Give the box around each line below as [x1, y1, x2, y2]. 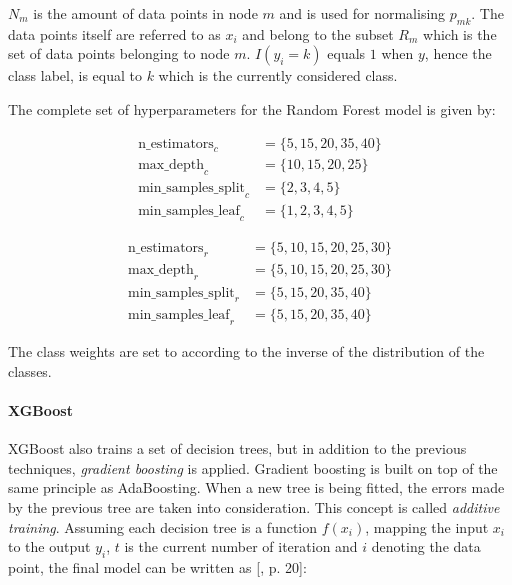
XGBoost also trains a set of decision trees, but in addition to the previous [8, 438, 467, 459]
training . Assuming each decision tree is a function [8, 516, 318, 537]
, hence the [424, 43, 492, 64]
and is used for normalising [279, 3, 446, 23]
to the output [8, 536, 91, 557]
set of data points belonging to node [8, 43, 230, 64]
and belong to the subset [242, 23, 394, 44]
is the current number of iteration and [124, 536, 358, 557]
